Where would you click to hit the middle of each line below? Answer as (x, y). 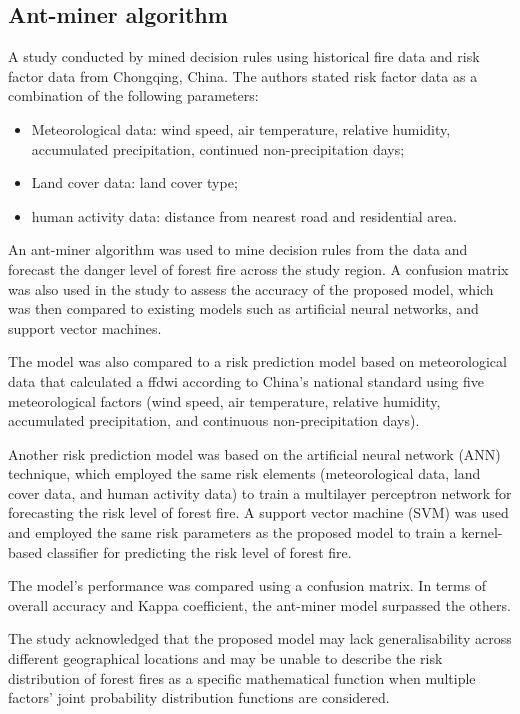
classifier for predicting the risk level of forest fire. (199, 551)
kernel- (482, 532)
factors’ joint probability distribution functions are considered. (199, 697)
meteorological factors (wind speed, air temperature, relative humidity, (224, 400)
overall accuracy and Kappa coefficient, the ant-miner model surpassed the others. (259, 604)
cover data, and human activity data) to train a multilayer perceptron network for (260, 492)
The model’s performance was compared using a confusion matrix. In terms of (247, 585)
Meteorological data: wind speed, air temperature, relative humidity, (241, 128)
